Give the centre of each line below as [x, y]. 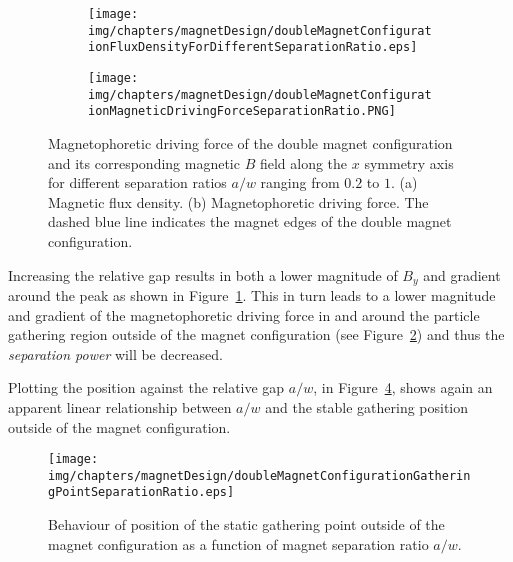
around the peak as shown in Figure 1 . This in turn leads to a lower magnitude [252, 294]
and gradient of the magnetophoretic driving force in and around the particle [244, 314]
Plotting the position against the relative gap [146, 387]
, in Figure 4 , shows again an [403, 387]
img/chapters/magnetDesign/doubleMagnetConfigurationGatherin [259, 475]
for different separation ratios [137, 182]
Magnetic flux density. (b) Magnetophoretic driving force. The [238, 201]
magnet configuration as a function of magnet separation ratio [238, 543]
